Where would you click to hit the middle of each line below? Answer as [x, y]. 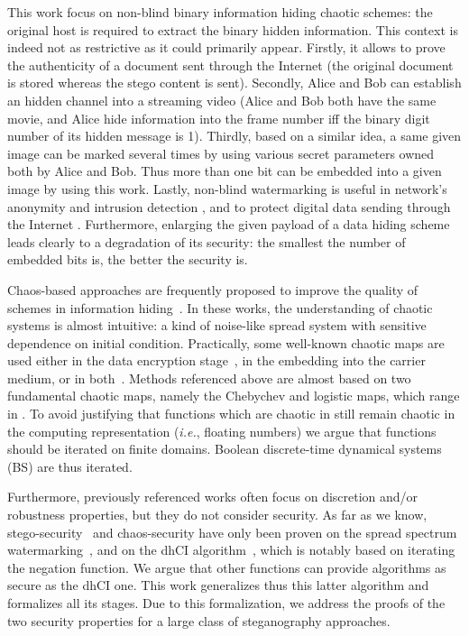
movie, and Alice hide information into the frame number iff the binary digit [219, 118]
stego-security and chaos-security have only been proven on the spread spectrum [232, 532]
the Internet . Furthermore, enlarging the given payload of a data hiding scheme [229, 224]
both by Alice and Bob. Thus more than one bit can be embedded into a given [225, 171]
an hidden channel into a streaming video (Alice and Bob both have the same [222, 100]
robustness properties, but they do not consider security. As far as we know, [217, 515]
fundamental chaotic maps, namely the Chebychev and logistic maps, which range [234, 396]
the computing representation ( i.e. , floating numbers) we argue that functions [222, 431]
